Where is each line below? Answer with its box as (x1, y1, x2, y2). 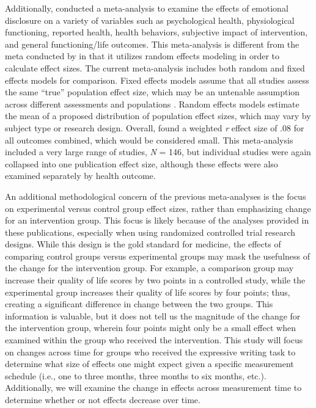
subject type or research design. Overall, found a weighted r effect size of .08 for (5, 121, 304, 134)
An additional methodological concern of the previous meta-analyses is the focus (5, 189, 306, 202)
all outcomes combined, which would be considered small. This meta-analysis (5, 133, 293, 146)
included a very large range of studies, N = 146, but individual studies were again (5, 145, 311, 158)
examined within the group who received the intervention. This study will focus (5, 333, 303, 346)
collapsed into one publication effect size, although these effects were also (5, 157, 278, 170)
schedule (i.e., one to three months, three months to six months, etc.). (5, 369, 266, 382)
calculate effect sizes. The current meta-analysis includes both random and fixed (5, 61, 305, 74)
